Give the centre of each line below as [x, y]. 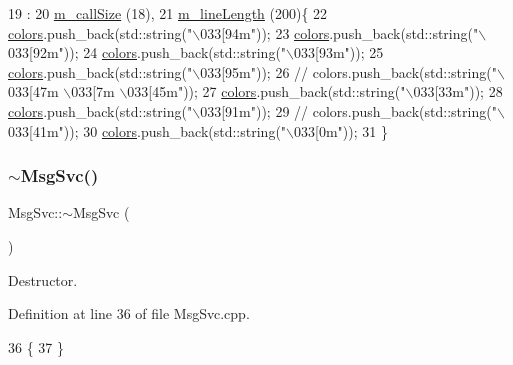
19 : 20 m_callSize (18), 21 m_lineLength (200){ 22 [168, 13]
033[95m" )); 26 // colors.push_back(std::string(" [348, 71]
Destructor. [43, 279]
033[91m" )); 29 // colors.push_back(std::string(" [348, 110]
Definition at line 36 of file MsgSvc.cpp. [129, 313]
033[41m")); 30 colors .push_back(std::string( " [147, 130]
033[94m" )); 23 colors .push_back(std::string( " [339, 32]
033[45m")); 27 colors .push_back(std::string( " [266, 91]
